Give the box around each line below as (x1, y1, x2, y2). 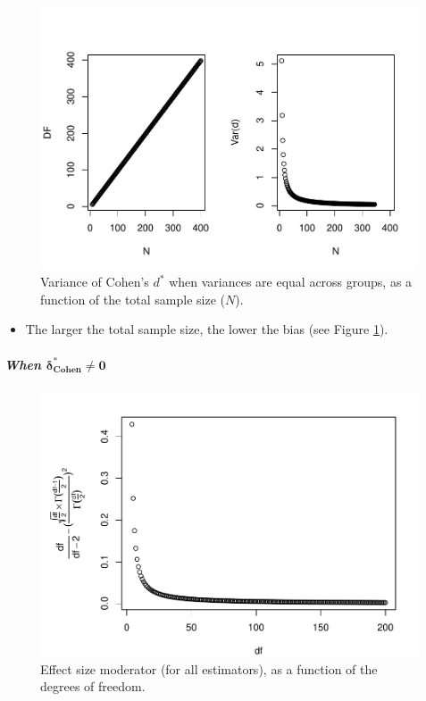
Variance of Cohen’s (40, 272, 149, 291)
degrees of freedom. (40, 677, 146, 696)
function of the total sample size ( (40, 289, 226, 308)
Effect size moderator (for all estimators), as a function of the (40, 659, 378, 678)
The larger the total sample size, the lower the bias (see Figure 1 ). (25, 320, 388, 338)
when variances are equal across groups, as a (169, 272, 413, 291)
